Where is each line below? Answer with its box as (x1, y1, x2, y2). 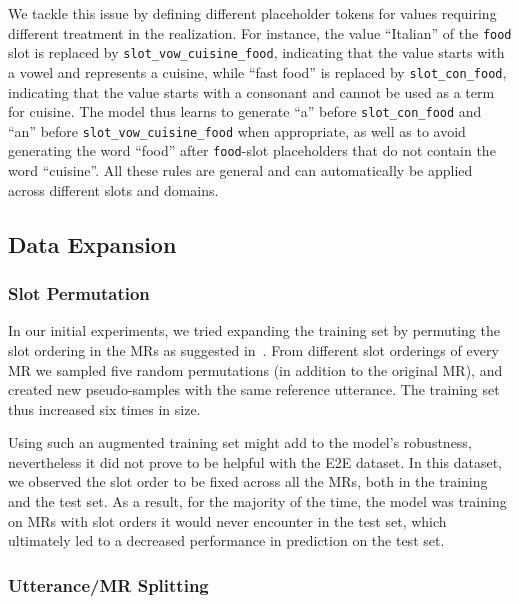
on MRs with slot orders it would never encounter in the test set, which (8, 510, 447, 531)
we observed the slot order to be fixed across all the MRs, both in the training (8, 471, 488, 492)
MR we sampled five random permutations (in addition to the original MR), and (8, 359, 503, 380)
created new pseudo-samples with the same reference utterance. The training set (8, 379, 500, 400)
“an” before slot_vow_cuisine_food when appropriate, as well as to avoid (8, 120, 466, 141)
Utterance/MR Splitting (8, 572, 209, 597)
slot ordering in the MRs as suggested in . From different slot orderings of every (8, 339, 499, 360)
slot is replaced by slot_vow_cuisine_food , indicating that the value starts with (8, 42, 505, 63)
